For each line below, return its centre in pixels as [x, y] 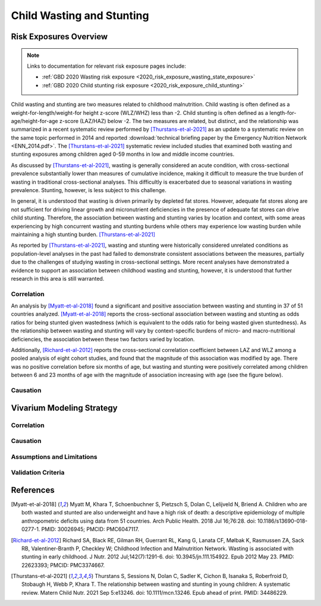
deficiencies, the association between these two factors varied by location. [103, 339]
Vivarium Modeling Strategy [64, 408]
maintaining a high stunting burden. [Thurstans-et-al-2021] [83, 234]
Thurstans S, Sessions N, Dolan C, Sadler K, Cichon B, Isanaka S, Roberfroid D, [191, 576]
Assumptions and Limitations [54, 457]
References [33, 490]
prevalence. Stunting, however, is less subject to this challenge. [89, 190]
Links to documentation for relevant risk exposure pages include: [107, 66]
